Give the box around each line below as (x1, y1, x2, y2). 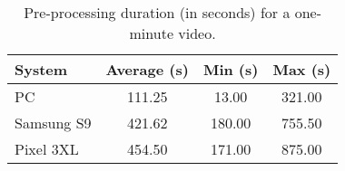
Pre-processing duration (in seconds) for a (24, 2, 291, 23)
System (15, 59, 68, 80)
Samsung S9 (15, 112, 92, 133)
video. (178, 23, 216, 43)
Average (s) (105, 59, 189, 80)
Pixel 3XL (15, 138, 79, 159)
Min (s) (202, 59, 259, 80)
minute (129, 23, 173, 43)
